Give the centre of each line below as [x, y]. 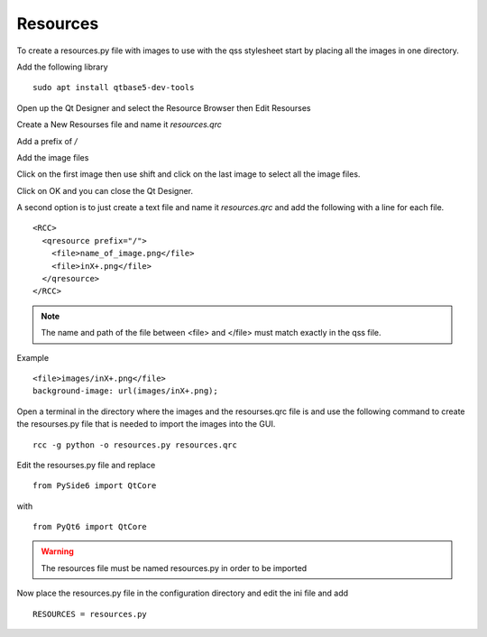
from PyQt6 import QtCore [90, 527]
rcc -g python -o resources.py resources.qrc [135, 445]
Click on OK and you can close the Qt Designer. [105, 190]
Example [33, 357]
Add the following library [62, 67]
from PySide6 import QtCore [95, 486]
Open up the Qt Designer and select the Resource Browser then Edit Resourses [164, 107]
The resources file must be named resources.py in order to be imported [174, 568]
